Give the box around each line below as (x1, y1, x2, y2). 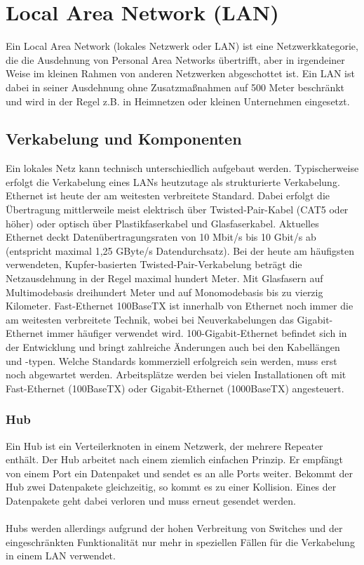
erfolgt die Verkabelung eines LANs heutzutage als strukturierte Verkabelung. (6, 174, 340, 189)
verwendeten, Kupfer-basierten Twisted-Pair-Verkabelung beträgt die (6, 257, 302, 272)
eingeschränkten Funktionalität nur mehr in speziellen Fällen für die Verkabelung (6, 534, 355, 549)
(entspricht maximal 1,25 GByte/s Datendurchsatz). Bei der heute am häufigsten (6, 243, 354, 258)
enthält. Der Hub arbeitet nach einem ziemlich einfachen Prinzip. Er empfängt (6, 452, 344, 467)
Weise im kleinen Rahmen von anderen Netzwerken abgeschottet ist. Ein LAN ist (6, 66, 355, 81)
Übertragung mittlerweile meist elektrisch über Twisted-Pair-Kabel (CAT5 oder (6, 202, 349, 217)
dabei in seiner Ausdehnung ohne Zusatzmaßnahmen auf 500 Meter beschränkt (6, 79, 345, 94)
